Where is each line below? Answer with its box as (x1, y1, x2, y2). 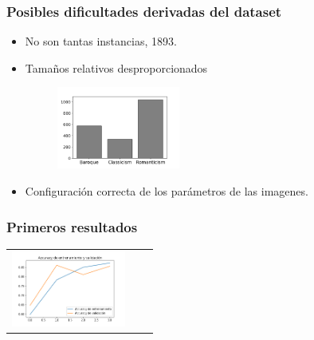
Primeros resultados (6, 216, 138, 236)
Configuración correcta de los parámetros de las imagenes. (25, 183, 308, 200)
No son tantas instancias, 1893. (25, 33, 177, 49)
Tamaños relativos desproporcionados (25, 59, 208, 76)
